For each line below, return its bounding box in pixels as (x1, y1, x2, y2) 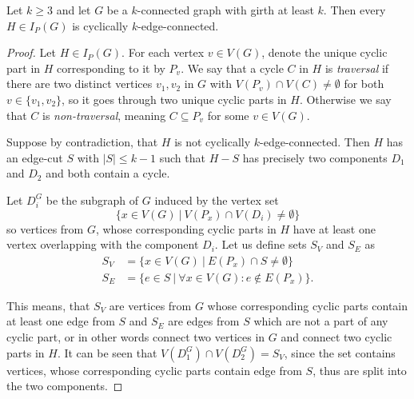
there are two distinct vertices (6, 75, 153, 92)
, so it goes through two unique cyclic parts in (62, 90, 287, 107)
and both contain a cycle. (46, 165, 170, 182)
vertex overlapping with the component (6, 236, 199, 253)
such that (159, 149, 205, 166)
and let (56, 2, 91, 18)
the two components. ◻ (6, 377, 123, 394)
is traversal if (324, 59, 389, 76)
